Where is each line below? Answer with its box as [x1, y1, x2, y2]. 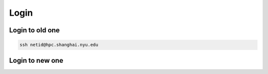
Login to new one [9, 56, 64, 65]
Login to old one [9, 26, 60, 34]
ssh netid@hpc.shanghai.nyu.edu [19, 42, 99, 48]
